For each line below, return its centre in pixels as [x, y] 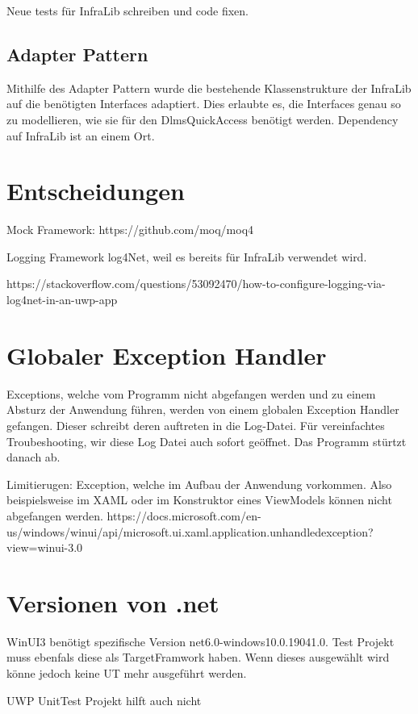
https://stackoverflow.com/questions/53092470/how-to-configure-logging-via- [196, 284]
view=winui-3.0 [45, 547]
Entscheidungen [96, 191]
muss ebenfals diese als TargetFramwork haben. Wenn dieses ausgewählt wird [198, 657]
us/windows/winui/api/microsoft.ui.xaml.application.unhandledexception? [190, 531]
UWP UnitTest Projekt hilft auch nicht [104, 700]
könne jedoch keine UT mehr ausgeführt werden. [127, 673]
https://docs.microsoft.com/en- [184, 515]
